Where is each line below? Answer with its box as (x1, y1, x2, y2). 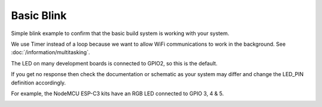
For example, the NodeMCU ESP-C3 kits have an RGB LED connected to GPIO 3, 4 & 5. (11, 90, 224, 97)
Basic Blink (11, 9, 67, 22)
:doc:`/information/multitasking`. (11, 49, 91, 56)
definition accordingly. (11, 79, 66, 86)
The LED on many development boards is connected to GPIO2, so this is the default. (11, 59, 218, 67)
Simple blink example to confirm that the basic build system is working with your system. (11, 30, 230, 37)
